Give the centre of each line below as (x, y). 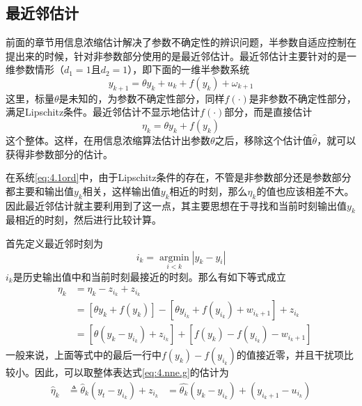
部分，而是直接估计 (268, 112)
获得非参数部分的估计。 (59, 154)
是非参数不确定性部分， (302, 98)
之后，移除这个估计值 (263, 140)
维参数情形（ (35, 69)
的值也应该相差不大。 (305, 190)
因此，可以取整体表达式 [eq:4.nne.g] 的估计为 (132, 372)
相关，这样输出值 (121, 190)
